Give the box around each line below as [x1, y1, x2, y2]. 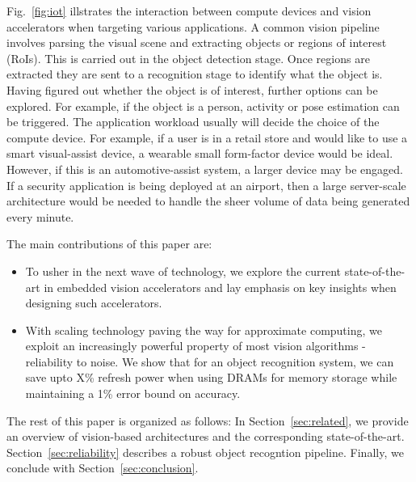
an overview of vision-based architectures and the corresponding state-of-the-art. [6, 428, 405, 445]
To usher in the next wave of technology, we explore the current [25, 262, 342, 279]
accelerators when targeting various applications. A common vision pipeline [6, 18, 380, 35]
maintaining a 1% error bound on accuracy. [25, 385, 241, 402]
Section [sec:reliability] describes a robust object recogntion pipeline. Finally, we [6, 443, 404, 460]
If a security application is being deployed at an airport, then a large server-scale [6, 176, 406, 193]
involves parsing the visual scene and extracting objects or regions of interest [6, 34, 387, 51]
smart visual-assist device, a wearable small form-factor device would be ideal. [6, 145, 393, 162]
